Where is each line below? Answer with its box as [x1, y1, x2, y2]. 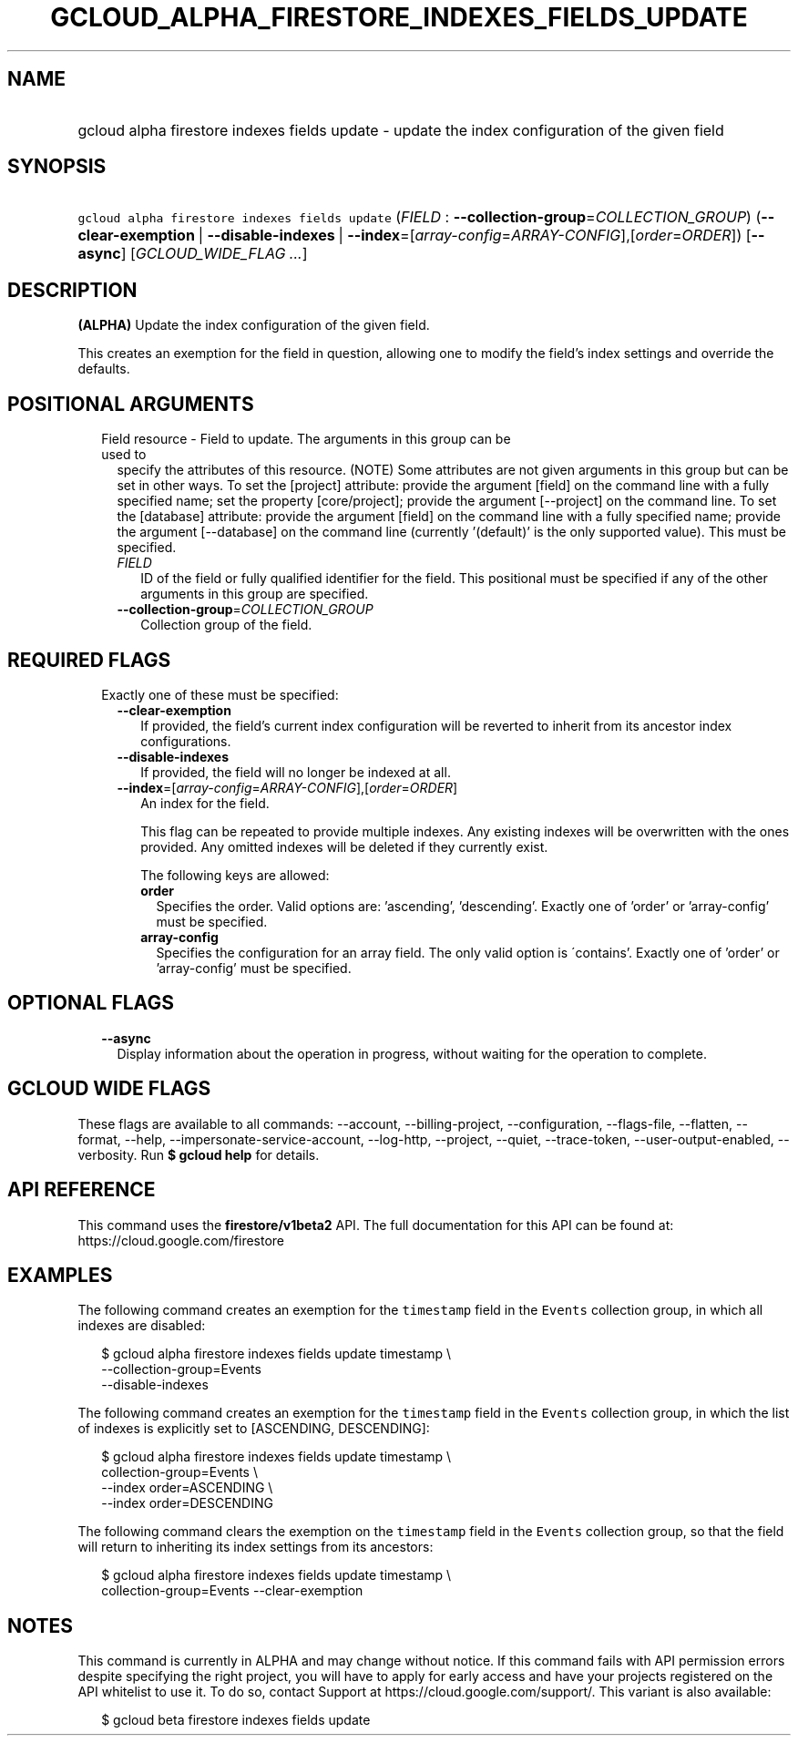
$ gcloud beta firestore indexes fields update [101, 1712, 371, 1728]
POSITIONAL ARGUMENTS [7, 392, 254, 415]
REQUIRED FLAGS [7, 648, 171, 672]
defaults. [77, 361, 130, 377]
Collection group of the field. [140, 617, 312, 633]
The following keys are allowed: [140, 866, 330, 883]
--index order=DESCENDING [101, 1495, 273, 1512]
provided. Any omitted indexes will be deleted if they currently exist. [140, 838, 548, 855]
